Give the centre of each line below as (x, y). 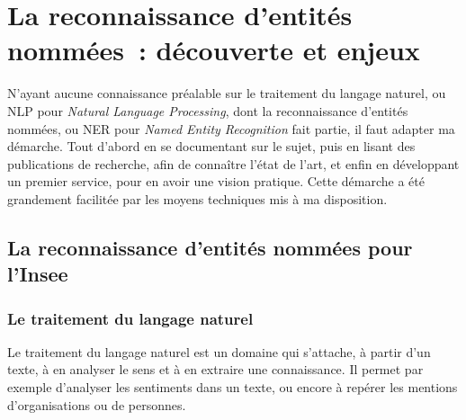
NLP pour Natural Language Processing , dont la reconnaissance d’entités (208, 110)
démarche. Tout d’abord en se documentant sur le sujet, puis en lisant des (211, 146)
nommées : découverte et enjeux (214, 50)
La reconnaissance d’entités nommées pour (210, 247)
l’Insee (38, 274)
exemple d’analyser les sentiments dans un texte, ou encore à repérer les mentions (233, 387)
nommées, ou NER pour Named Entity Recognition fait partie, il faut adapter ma (231, 128)
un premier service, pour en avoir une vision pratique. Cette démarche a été (216, 181)
